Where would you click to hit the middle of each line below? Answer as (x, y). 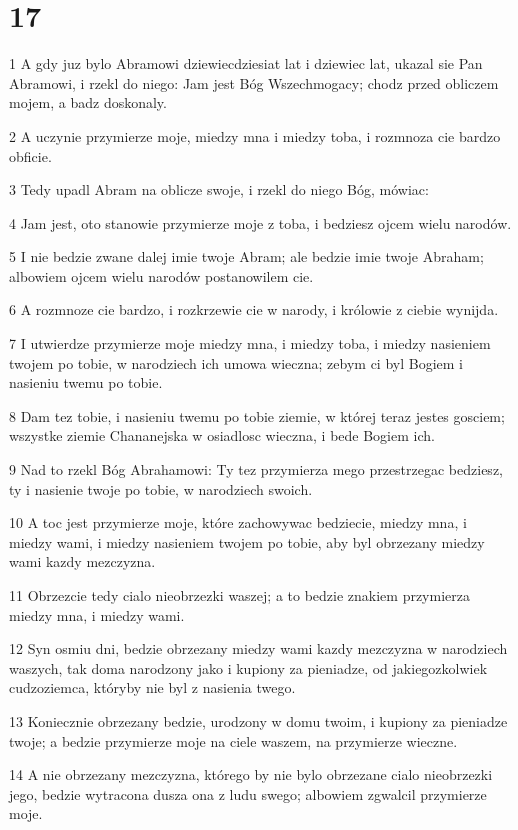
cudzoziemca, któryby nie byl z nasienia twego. (152, 687)
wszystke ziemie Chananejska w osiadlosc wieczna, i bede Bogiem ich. (222, 435)
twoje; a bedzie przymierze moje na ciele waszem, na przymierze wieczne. (233, 740)
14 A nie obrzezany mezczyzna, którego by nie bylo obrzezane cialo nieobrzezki (251, 774)
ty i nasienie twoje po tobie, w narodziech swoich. (161, 488)
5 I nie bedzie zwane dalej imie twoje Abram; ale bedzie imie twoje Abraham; (246, 256)
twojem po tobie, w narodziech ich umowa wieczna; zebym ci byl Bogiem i (236, 362)
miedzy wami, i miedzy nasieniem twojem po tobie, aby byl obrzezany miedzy (247, 541)
